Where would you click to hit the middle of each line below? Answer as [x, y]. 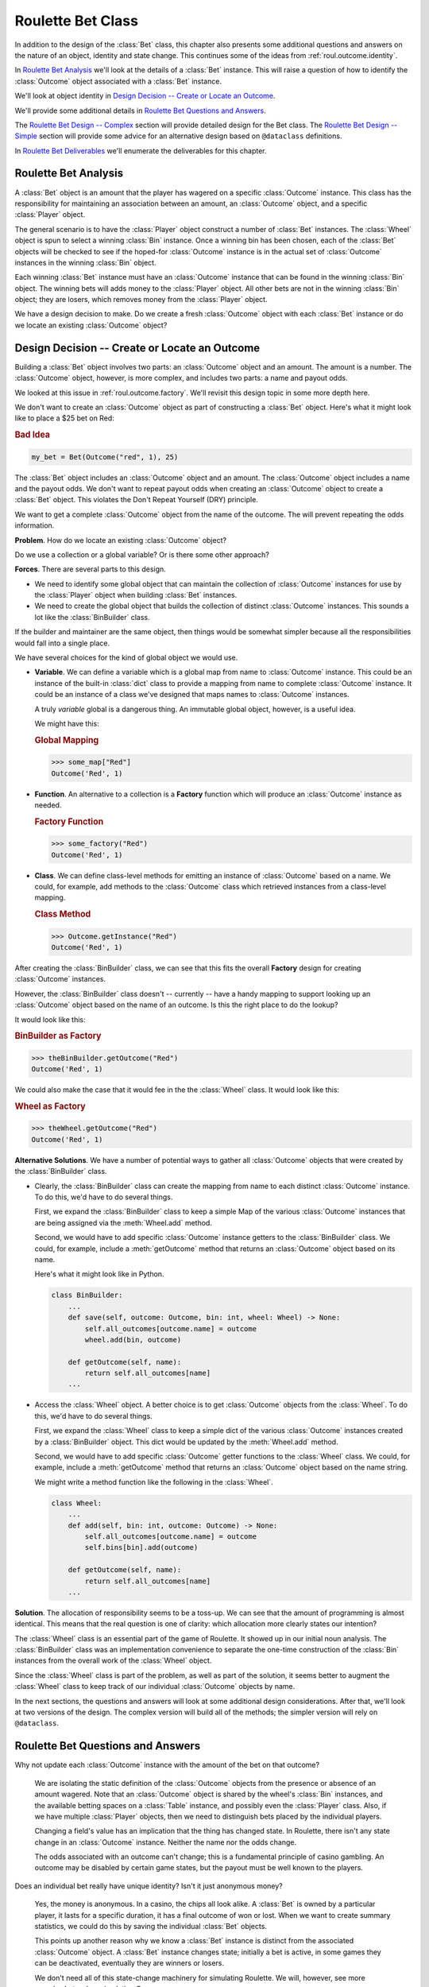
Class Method [63, 914]
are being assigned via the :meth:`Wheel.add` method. [123, 1222]
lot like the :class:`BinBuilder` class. [92, 617]
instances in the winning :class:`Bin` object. [85, 262]
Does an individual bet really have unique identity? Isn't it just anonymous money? [149, 1886]
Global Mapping [67, 740]
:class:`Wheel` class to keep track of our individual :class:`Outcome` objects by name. [155, 1687]
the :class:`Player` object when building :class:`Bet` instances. [136, 595]
